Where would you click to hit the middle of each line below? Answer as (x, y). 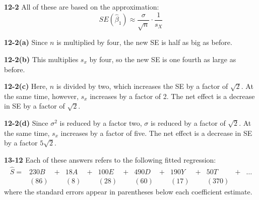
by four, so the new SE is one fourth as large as (163, 59)
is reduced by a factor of (188, 122)
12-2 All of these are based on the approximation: (82, 7)
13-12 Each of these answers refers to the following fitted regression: (110, 159)
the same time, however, (41, 96)
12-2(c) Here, (26, 86)
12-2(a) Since (26, 42)
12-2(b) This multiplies (41, 59)
